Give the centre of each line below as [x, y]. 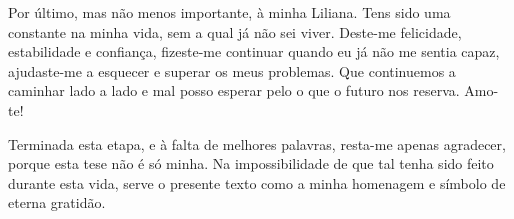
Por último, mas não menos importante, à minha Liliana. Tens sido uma [229, 12]
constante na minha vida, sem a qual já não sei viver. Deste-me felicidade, [235, 31]
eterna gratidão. [57, 202]
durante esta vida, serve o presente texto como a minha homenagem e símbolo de [257, 182]
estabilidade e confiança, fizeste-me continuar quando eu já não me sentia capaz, [254, 51]
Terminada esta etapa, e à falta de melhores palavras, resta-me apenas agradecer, [257, 143]
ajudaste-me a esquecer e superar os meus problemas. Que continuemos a [232, 70]
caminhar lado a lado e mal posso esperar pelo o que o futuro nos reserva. [234, 90]
